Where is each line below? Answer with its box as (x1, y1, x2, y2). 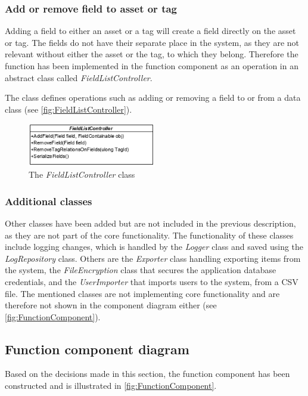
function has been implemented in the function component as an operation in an (5, 60, 298, 72)
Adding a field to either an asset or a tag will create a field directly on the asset (5, 24, 296, 37)
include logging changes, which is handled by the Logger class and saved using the (5, 240, 304, 253)
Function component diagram (5, 339, 189, 358)
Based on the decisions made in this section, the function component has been (5, 367, 290, 380)
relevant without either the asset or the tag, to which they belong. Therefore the (5, 48, 298, 60)
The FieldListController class (29, 168, 135, 181)
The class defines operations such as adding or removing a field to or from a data (5, 91, 301, 104)
